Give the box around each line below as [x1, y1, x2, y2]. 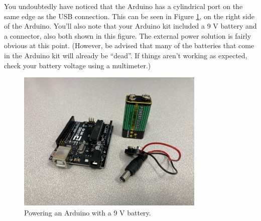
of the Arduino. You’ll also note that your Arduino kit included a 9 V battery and [4, 21, 257, 31]
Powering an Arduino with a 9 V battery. [24, 207, 151, 217]
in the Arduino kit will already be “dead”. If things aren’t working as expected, [4, 50, 247, 60]
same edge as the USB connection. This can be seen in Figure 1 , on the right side [4, 11, 254, 21]
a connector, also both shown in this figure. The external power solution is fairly [4, 30, 251, 41]
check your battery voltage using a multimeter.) [4, 60, 151, 70]
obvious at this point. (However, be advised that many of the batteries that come [4, 40, 254, 51]
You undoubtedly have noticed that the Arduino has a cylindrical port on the [4, 1, 243, 11]
